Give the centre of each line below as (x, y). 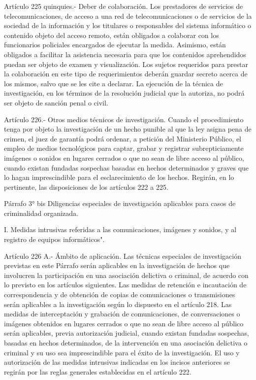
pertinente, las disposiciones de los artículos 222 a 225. (86, 187)
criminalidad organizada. (41, 213)
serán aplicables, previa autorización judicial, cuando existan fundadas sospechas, (127, 333)
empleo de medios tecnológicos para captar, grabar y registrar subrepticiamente (124, 148)
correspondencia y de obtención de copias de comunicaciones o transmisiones (120, 294)
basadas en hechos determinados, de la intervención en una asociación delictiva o (126, 343)
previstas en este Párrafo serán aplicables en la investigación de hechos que (117, 265)
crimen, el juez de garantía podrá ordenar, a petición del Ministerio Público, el (123, 138)
